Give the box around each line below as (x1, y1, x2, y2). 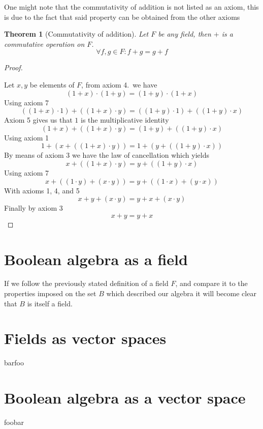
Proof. (4, 62, 23, 73)
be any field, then (158, 28, 211, 39)
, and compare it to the (175, 278, 248, 289)
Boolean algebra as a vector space (4, 387, 246, 408)
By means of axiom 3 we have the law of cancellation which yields (4, 150, 209, 160)
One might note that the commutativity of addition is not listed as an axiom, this (4, 2, 259, 12)
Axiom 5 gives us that (4, 115, 73, 125)
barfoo (4, 357, 24, 368)
